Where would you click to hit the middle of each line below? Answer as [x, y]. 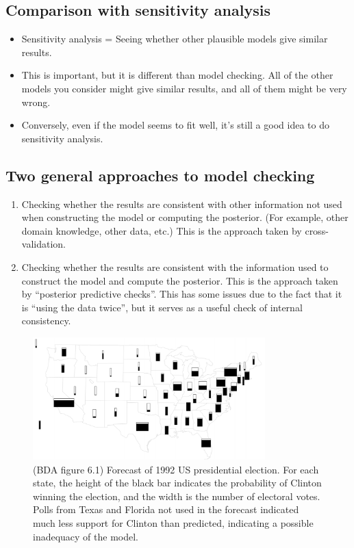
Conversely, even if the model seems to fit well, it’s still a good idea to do [175, 125]
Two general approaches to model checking [160, 175]
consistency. [46, 321]
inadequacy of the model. [86, 536]
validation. [43, 244]
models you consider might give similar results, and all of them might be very [184, 88]
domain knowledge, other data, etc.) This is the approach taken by [162, 230]
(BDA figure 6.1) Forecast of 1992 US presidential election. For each [176, 469]
